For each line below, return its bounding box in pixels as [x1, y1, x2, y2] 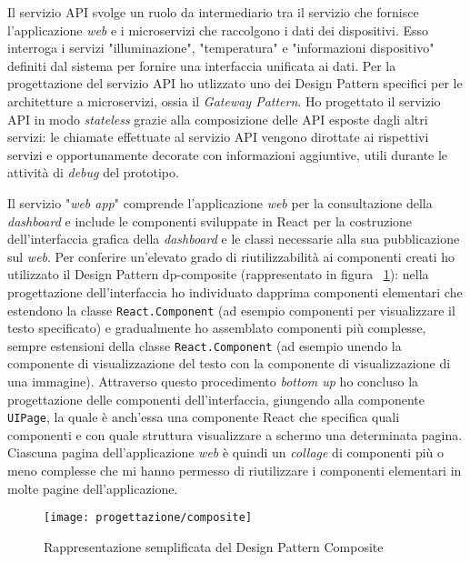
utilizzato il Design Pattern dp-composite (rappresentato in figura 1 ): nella [7, 265, 429, 284]
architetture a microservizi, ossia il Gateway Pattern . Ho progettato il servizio [7, 91, 441, 110]
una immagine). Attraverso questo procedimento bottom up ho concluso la [7, 372, 419, 390]
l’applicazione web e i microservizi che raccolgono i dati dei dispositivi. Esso [7, 20, 429, 39]
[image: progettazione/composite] [44, 511, 253, 525]
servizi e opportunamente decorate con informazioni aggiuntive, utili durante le [7, 145, 448, 164]
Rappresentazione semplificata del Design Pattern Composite [44, 537, 384, 556]
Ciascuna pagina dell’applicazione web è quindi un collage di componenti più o [7, 443, 445, 462]
